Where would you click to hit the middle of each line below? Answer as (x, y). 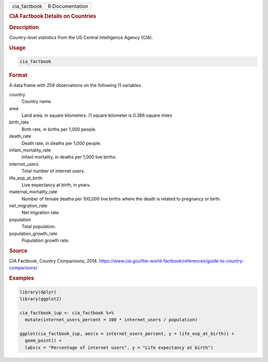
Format (18, 75)
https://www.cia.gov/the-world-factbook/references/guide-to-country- (171, 261)
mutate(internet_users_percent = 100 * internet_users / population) (111, 320)
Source (18, 251)
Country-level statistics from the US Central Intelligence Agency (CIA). (81, 37)
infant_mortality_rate (30, 150)
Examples (22, 278)
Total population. (39, 226)
